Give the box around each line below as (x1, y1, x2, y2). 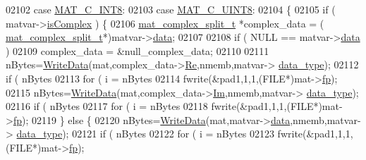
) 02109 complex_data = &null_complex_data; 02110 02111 (6, 43, 269, 58)
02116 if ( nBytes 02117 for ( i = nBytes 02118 (6, 99, 208, 113)
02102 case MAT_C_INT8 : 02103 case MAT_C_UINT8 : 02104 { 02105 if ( (6, 2, 336, 16)
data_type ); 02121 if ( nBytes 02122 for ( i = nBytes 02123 (16, 126, 274, 141)
